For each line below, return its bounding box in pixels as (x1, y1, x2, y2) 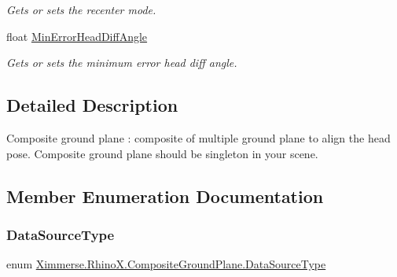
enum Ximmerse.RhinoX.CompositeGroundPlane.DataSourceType (6, 256, 326, 272)
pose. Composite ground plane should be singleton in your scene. (6, 145, 318, 161)
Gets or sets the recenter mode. (6, 2, 156, 17)
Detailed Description (6, 93, 178, 117)
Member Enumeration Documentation (6, 183, 324, 208)
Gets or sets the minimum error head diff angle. (6, 54, 237, 71)
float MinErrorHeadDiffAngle (6, 28, 148, 44)
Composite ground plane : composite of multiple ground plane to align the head (6, 129, 391, 146)
